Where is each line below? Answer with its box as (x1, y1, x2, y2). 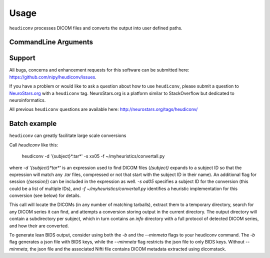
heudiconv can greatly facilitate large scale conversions (9, 132, 126, 138)
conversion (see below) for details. (9, 192, 81, 198)
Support (9, 54, 35, 62)
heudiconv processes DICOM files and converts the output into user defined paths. (9, 25, 182, 31)
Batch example (9, 119, 57, 128)
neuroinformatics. (9, 97, 46, 103)
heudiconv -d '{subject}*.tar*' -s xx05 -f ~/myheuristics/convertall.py (21, 153, 165, 159)
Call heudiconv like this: (9, 141, 58, 147)
